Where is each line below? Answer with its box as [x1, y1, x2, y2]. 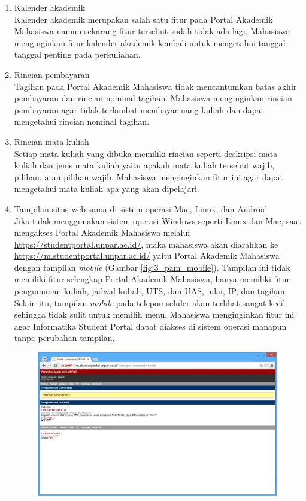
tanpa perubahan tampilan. [14, 331, 115, 344]
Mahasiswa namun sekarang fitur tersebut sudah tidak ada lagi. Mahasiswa [14, 25, 290, 37]
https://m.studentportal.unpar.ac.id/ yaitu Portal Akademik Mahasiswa [14, 249, 280, 262]
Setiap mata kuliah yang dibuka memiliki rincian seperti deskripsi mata [14, 147, 278, 159]
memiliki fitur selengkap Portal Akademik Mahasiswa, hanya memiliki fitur [14, 273, 290, 285]
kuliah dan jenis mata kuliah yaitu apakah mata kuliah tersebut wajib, [14, 159, 275, 171]
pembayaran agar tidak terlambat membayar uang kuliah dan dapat [14, 103, 264, 116]
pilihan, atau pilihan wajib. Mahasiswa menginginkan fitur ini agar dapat [14, 170, 283, 183]
